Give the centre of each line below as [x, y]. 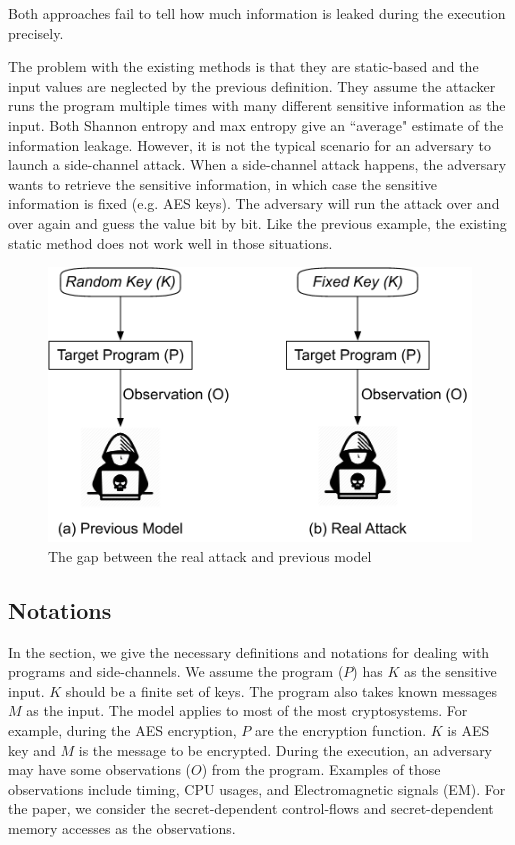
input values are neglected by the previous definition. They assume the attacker [252, 85]
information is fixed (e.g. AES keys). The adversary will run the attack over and [254, 203]
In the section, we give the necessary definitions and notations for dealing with [249, 651]
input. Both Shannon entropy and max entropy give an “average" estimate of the [256, 124]
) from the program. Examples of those [321, 769]
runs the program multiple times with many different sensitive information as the [257, 105]
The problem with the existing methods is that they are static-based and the [243, 66]
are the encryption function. [340, 729]
